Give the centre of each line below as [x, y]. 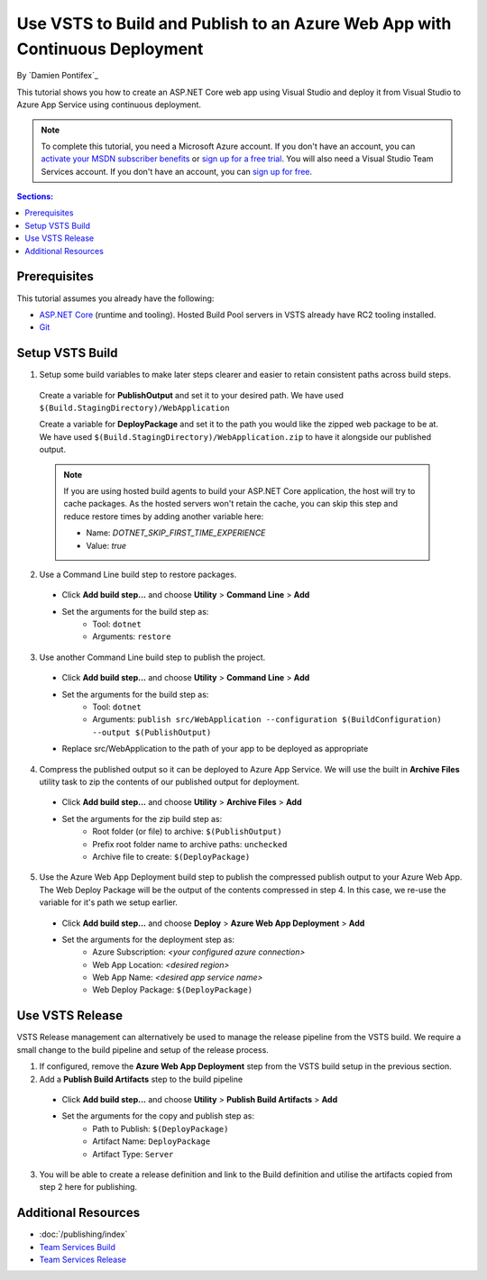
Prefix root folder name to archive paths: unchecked [190, 844]
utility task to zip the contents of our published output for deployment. [169, 782]
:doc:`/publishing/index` [83, 1234]
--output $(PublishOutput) [152, 732]
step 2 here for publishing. [88, 1187]
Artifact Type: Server [133, 1154]
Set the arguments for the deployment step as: [148, 939]
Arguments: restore [132, 636]
